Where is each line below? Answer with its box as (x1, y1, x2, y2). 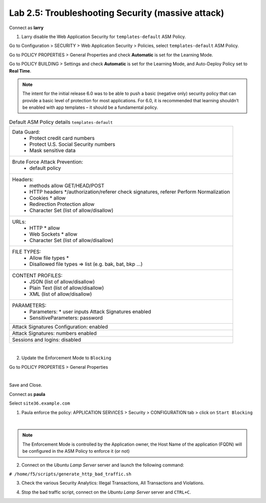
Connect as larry (9, 25, 44, 31)
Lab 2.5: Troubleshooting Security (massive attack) (9, 7, 224, 18)
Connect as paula (9, 391, 45, 397)
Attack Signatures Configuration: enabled (12, 323, 108, 330)
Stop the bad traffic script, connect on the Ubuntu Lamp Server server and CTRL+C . (21, 489, 192, 495)
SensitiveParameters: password (29, 314, 103, 321)
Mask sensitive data (29, 147, 76, 154)
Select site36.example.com (9, 400, 70, 406)
